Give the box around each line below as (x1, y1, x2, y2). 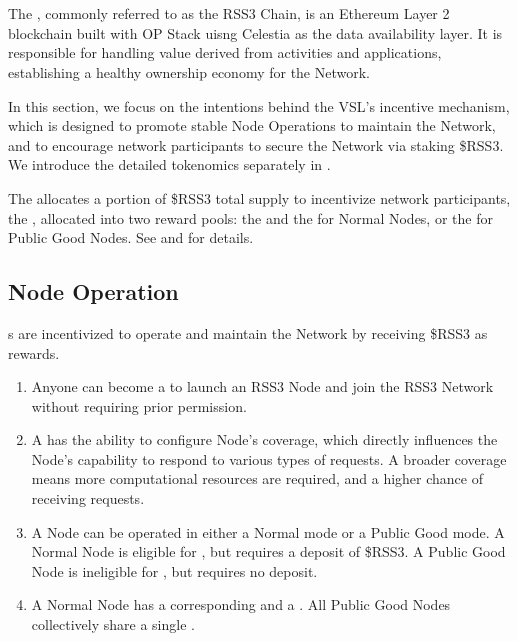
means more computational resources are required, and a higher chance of (31, 468, 484, 489)
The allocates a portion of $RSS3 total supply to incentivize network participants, (8, 187, 511, 208)
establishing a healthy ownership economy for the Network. (8, 61, 371, 82)
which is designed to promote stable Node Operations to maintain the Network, (8, 115, 496, 136)
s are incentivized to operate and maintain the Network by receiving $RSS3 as (8, 322, 488, 343)
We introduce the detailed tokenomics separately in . (8, 154, 331, 175)
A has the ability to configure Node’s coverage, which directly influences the (31, 429, 498, 450)
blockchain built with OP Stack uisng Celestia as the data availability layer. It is (8, 22, 503, 43)
